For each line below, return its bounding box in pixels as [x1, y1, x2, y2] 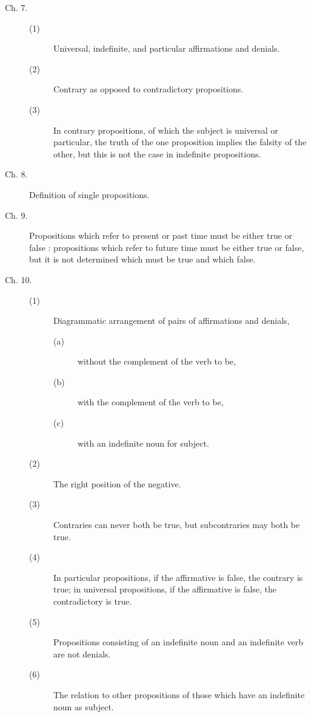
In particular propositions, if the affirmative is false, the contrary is [53, 571, 303, 583]
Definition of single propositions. [29, 188, 150, 201]
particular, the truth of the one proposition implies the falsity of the [53, 136, 307, 148]
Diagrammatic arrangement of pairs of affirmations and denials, [53, 314, 290, 327]
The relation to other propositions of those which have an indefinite [53, 688, 305, 701]
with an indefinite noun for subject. [78, 436, 209, 449]
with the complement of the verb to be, [78, 396, 224, 408]
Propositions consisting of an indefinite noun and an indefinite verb [53, 636, 304, 648]
